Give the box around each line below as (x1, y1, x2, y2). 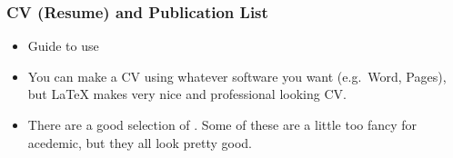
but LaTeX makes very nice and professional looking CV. (27, 84, 347, 104)
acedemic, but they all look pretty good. (27, 133, 253, 152)
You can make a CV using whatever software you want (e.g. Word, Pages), (27, 66, 447, 85)
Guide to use (27, 36, 99, 55)
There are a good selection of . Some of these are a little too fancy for (27, 115, 418, 133)
